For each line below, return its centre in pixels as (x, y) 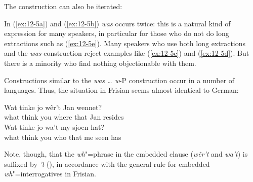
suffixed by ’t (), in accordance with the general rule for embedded (107, 163)
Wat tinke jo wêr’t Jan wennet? (53, 107)
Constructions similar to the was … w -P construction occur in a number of (119, 80)
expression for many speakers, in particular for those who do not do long (117, 33)
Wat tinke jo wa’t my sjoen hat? (54, 126)
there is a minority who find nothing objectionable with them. (100, 63)
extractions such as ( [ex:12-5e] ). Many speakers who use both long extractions (125, 43)
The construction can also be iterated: (63, 6)
